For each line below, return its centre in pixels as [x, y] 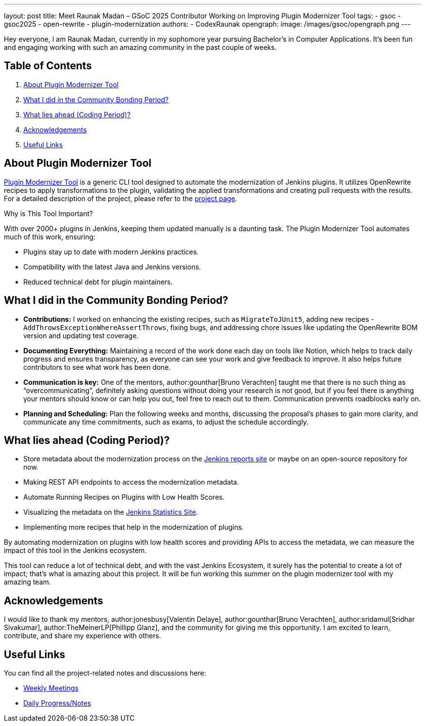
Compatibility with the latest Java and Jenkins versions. [112, 267]
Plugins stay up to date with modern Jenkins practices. [111, 252]
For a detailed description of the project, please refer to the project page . [121, 198]
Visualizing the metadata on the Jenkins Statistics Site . [111, 512]
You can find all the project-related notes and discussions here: [105, 673]
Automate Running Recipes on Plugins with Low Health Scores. [124, 497]
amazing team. [27, 582]
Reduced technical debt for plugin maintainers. [98, 282]
